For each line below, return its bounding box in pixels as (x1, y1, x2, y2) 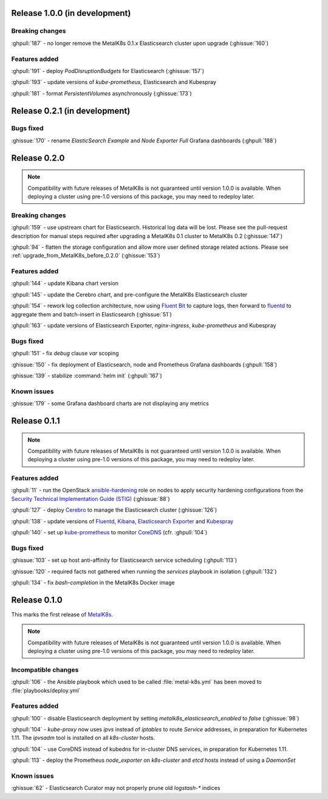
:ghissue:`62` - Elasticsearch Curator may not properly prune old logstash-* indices (11, 784, 220, 792)
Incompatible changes (11, 665, 79, 674)
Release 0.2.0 (11, 153, 65, 163)
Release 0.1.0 (11, 595, 63, 605)
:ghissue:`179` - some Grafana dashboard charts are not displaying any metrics (11, 400, 209, 407)
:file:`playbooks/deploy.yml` (11, 686, 81, 694)
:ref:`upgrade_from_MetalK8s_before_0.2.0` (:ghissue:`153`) (11, 252, 160, 259)
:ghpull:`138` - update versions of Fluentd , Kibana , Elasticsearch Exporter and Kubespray (11, 517, 234, 525)
